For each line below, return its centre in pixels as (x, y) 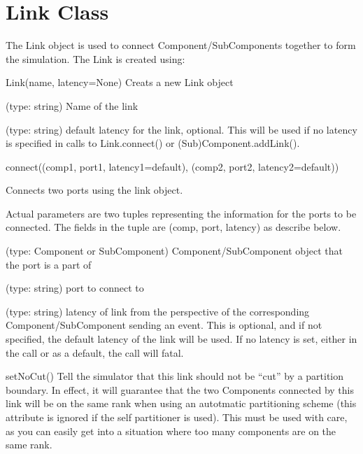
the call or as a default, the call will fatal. (95, 352)
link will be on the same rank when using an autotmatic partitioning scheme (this (181, 403)
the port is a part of (49, 264)
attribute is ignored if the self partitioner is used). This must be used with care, (177, 417)
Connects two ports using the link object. (94, 190)
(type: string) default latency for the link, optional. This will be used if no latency (181, 129)
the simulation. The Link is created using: (95, 58)
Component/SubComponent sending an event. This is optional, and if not (164, 325)
